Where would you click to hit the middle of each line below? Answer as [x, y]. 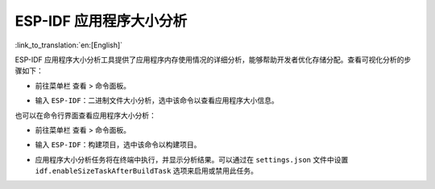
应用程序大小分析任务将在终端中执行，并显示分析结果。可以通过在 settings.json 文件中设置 [192, 159]
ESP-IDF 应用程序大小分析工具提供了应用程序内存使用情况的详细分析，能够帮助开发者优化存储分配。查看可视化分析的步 [213, 60]
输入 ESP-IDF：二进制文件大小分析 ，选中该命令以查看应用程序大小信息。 [157, 101]
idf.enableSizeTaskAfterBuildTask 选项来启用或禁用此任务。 [146, 171]
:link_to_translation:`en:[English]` [69, 45]
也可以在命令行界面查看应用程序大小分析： [85, 115]
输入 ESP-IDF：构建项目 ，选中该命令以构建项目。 [118, 145]
